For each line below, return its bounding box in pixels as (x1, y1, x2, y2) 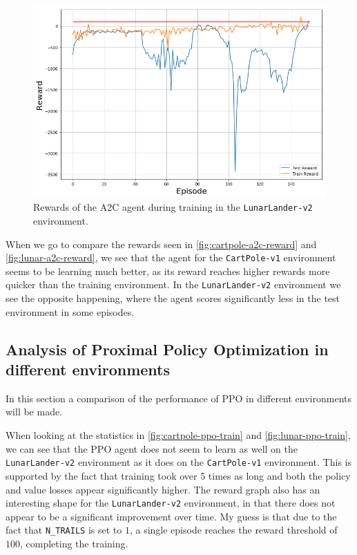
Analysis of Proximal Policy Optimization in (6, 338, 329, 359)
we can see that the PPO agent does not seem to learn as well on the (6, 441, 298, 455)
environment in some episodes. (6, 304, 135, 319)
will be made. (6, 404, 63, 419)
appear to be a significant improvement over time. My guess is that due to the (6, 509, 337, 523)
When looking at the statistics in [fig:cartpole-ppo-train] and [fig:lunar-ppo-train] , (6, 428, 351, 442)
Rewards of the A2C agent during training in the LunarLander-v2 (33, 200, 313, 214)
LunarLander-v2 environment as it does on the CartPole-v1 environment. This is (6, 455, 351, 469)
